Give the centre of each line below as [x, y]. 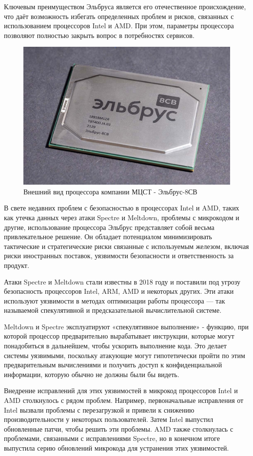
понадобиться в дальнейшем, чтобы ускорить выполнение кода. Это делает [115, 346]
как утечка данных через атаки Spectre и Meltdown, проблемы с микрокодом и [122, 217]
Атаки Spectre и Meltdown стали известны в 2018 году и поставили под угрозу [122, 281]
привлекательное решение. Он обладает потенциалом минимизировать [108, 237]
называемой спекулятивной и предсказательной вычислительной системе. [113, 310]
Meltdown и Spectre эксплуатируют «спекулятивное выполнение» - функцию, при [126, 326]
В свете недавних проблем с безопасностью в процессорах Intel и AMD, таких [122, 208]
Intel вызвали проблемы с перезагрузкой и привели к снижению [99, 409]
